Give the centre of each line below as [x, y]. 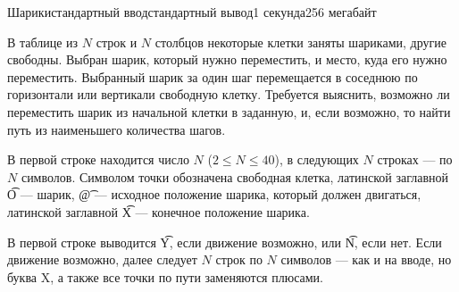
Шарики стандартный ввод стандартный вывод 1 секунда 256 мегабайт [192, 12]
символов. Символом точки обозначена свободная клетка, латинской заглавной [235, 176]
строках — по [415, 159]
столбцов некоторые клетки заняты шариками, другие [300, 42]
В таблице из [43, 42]
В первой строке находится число [98, 159]
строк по [239, 259]
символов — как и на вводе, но [366, 259]
